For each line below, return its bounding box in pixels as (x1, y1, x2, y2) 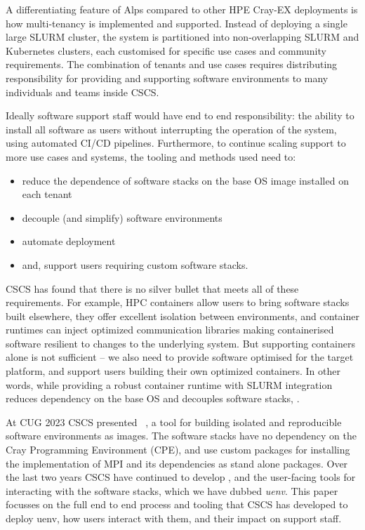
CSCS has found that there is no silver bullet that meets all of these (6, 281, 299, 296)
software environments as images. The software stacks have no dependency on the (6, 428, 357, 443)
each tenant (22, 187, 72, 201)
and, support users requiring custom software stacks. (22, 257, 248, 272)
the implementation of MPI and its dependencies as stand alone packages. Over (6, 456, 348, 470)
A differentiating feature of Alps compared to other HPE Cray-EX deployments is (6, 2, 358, 16)
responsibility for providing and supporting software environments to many (6, 70, 328, 85)
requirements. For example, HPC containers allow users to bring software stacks (6, 295, 350, 310)
